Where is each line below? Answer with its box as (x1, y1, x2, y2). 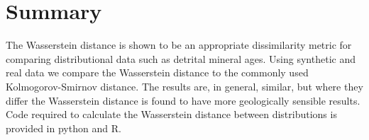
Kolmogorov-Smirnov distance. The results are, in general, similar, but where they (6, 78, 363, 93)
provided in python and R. (6, 120, 121, 135)
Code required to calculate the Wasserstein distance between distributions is (6, 107, 337, 122)
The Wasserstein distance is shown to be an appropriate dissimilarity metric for (6, 37, 352, 52)
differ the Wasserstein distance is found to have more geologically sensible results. (6, 93, 360, 107)
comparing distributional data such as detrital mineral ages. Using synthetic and (6, 51, 356, 66)
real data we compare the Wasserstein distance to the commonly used (6, 65, 309, 80)
